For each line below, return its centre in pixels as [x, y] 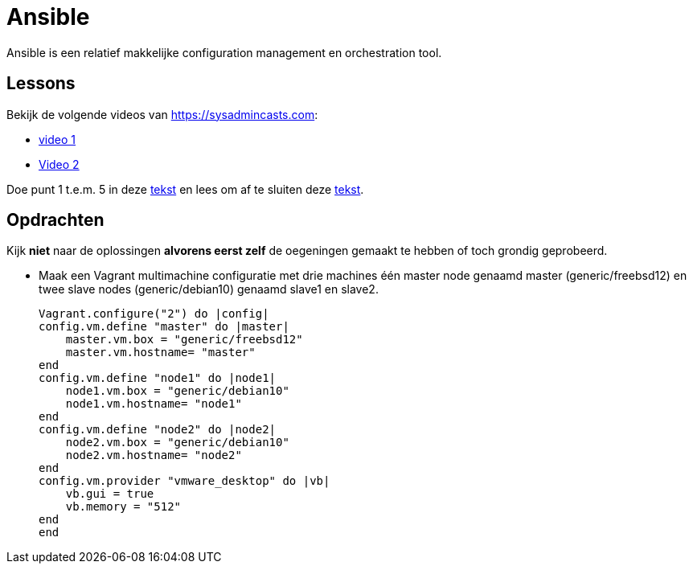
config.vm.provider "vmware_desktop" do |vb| [185, 481]
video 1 [57, 139]
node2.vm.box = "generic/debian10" [177, 443]
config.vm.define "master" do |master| [164, 327]
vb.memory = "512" [123, 507]
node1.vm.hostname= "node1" [154, 404]
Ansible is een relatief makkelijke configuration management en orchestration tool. [224, 52]
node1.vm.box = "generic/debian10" [177, 391]
